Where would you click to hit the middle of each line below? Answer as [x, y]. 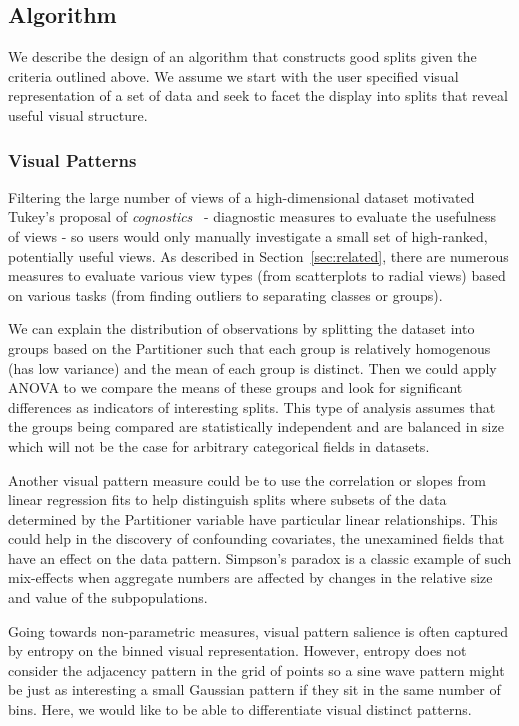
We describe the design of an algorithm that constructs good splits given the [242, 56]
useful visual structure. [78, 114]
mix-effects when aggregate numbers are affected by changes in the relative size [250, 577]
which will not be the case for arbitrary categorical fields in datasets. [219, 445]
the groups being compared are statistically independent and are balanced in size [256, 426]
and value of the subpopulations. [108, 597]
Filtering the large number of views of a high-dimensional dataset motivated [241, 196]
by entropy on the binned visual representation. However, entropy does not [237, 650]
